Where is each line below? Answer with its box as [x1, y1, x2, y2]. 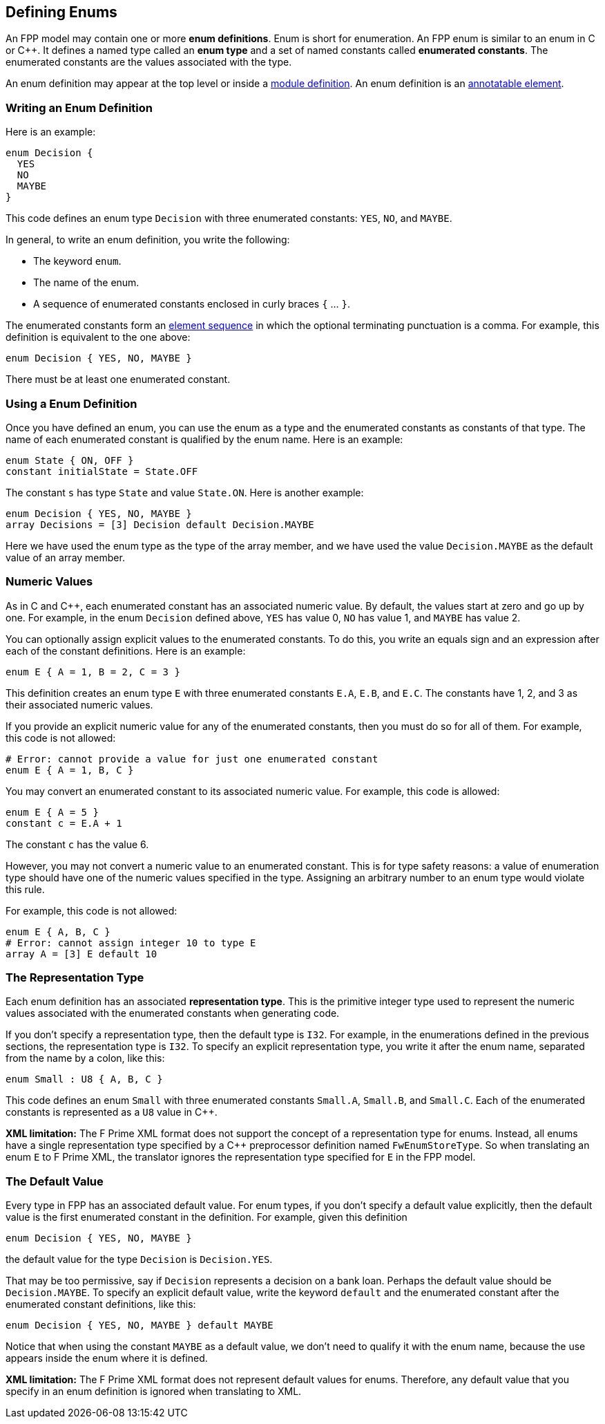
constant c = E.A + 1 [6, 817, 122, 829]
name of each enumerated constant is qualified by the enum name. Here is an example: [6, 433, 403, 445]
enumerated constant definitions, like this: [6, 1298, 196, 1311]
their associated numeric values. [6, 698, 153, 711]
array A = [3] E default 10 [6, 948, 157, 959]
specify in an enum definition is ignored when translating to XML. [6, 1385, 302, 1398]
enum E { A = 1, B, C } [6, 764, 134, 776]
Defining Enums [6, 3, 117, 21]
